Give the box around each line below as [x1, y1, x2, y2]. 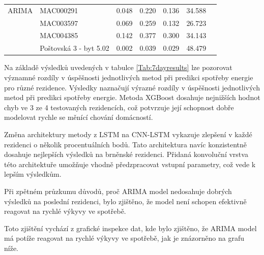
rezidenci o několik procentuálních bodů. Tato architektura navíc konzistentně [4, 139, 247, 149]
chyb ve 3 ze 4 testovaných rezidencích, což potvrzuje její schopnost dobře [4, 102, 234, 112]
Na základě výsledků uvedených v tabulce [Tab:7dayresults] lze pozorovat [4, 62, 232, 73]
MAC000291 [40, 5, 78, 15]
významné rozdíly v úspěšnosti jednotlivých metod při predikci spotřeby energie [4, 72, 253, 82]
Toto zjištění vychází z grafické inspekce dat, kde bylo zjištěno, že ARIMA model [4, 222, 257, 233]
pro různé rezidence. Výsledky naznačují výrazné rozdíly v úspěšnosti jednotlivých [4, 82, 260, 92]
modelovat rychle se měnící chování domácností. [4, 112, 153, 122]
